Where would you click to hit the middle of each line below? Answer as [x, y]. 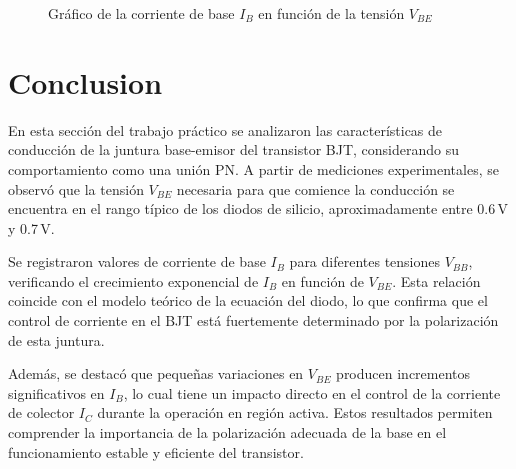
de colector [41, 412]
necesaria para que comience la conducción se [315, 188]
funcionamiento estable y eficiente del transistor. [156, 451]
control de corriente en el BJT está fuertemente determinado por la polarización [253, 320]
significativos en [56, 392]
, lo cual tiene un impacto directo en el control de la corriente [312, 392]
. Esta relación [436, 280]
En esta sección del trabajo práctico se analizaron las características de [225, 129]
